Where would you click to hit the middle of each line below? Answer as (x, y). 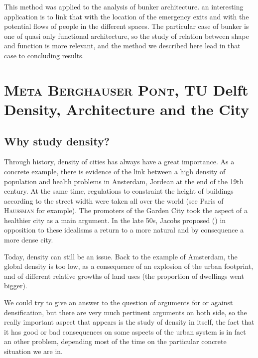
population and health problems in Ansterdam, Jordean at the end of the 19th (124, 181)
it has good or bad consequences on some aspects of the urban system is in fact (125, 331)
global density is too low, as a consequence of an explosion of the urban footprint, (129, 266)
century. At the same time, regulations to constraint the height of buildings (119, 191)
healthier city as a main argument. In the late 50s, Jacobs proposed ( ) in (115, 220)
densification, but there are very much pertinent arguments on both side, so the (126, 312)
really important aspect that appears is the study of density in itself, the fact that (129, 322)
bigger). (16, 286)
